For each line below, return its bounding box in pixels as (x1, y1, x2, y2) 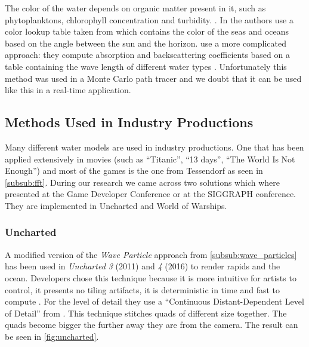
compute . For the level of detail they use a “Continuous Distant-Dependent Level (5, 295, 304, 308)
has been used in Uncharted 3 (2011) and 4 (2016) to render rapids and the (5, 260, 280, 272)
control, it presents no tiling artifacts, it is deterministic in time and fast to (5, 283, 280, 296)
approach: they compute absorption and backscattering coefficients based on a (5, 48, 290, 61)
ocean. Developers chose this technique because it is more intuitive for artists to (5, 271, 296, 284)
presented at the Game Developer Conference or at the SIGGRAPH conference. (5, 188, 296, 200)
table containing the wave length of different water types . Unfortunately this (5, 60, 287, 72)
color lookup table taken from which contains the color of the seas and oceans (5, 25, 289, 38)
